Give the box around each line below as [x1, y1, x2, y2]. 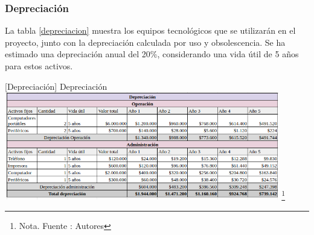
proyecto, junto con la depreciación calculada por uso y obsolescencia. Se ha [5, 36, 286, 48]
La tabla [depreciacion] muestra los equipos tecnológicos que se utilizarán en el [5, 24, 296, 37]
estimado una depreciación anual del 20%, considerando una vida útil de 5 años [5, 48, 299, 60]
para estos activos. [5, 60, 73, 72]
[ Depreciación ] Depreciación [5, 80, 107, 92]
